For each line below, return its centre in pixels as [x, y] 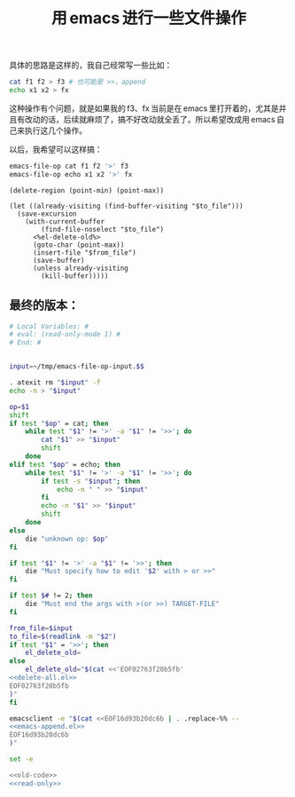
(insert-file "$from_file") [85, 253]
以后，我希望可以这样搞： [56, 149]
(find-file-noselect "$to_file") [103, 229]
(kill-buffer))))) [75, 276]
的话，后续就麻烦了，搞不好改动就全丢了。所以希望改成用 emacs [158, 119]
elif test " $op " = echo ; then [65, 464]
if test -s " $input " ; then [91, 481]
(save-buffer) [59, 260]
